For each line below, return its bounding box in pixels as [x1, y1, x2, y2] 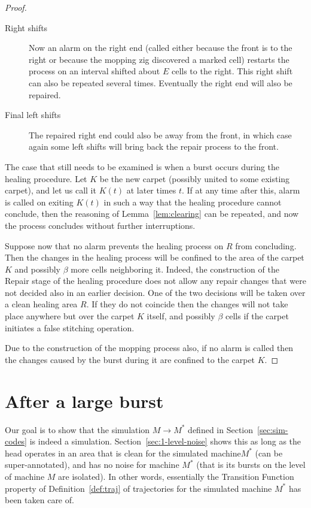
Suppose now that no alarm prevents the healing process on [5, 239, 224, 252]
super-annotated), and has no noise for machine [5, 458, 179, 471]
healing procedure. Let [5, 172, 87, 185]
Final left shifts [5, 108, 61, 121]
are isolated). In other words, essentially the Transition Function [58, 470, 294, 482]
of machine [5, 470, 45, 482]
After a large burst [5, 388, 164, 413]
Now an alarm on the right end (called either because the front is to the [29, 41, 292, 54]
